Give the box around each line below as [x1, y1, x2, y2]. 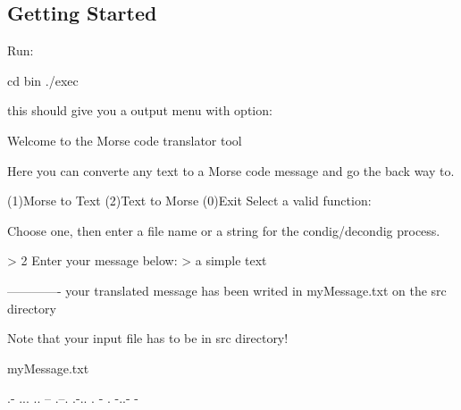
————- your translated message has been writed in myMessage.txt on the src [7, 280, 447, 299]
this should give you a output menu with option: [7, 101, 272, 120]
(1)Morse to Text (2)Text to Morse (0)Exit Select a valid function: [7, 191, 372, 210]
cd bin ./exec [7, 71, 79, 89]
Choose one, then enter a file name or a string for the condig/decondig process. [7, 221, 440, 239]
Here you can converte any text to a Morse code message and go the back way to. [7, 161, 455, 180]
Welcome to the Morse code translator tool [7, 130, 242, 149]
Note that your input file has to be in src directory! [7, 329, 289, 347]
